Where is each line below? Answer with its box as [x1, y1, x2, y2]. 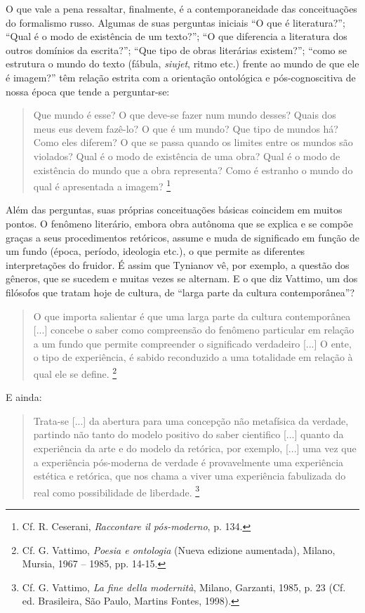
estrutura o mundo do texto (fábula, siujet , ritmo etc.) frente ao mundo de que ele [6, 56, 359, 71]
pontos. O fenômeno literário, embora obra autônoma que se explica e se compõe [6, 216, 353, 230]
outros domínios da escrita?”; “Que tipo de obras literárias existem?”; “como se [6, 42, 347, 57]
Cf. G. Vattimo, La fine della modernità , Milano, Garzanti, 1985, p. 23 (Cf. [22, 579, 346, 594]
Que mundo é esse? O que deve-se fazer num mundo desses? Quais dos [33, 107, 336, 122]
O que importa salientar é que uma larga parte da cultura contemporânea [33, 308, 351, 323]
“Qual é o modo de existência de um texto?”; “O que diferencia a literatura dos [6, 29, 347, 44]
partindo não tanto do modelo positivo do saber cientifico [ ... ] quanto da [33, 427, 344, 442]
